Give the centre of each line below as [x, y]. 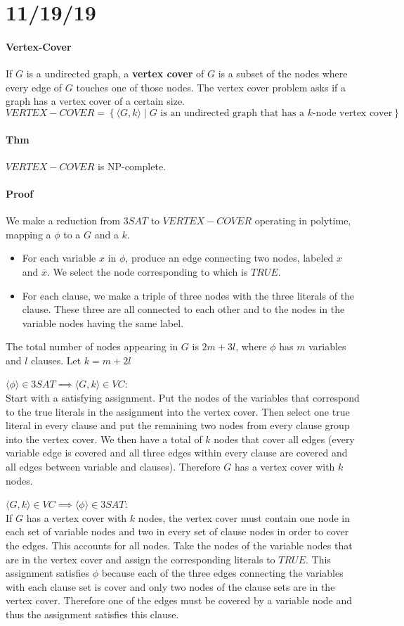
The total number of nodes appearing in [92, 346]
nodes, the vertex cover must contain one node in [244, 517]
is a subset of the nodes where [283, 74]
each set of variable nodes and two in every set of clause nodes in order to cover [177, 531]
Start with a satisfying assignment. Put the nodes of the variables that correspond [183, 398]
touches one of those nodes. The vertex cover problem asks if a [211, 87]
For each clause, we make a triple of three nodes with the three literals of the [188, 295]
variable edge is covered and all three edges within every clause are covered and [177, 453]
